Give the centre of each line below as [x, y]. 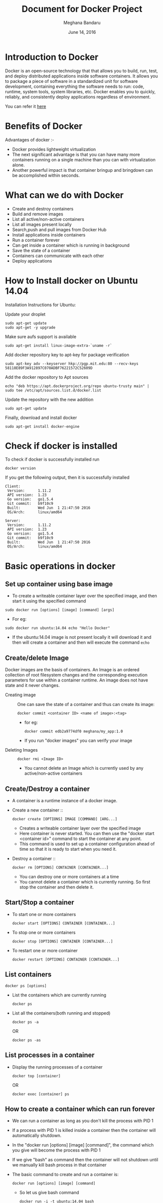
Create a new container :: [38, 810]
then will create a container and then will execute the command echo [81, 642]
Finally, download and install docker [41, 418]
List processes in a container [50, 1055]
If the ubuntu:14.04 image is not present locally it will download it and [82, 637]
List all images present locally [42, 224]
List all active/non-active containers [48, 219]
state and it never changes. [32, 685]
